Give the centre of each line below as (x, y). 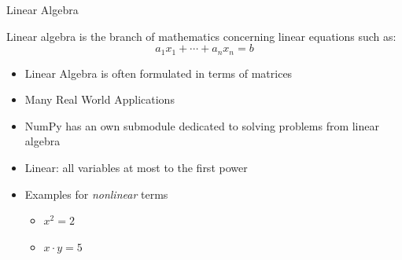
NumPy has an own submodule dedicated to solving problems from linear (202, 125)
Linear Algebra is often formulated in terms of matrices (159, 73)
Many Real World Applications (100, 99)
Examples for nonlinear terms (96, 194)
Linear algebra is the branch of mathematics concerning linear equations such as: (201, 36)
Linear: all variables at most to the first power (136, 168)
